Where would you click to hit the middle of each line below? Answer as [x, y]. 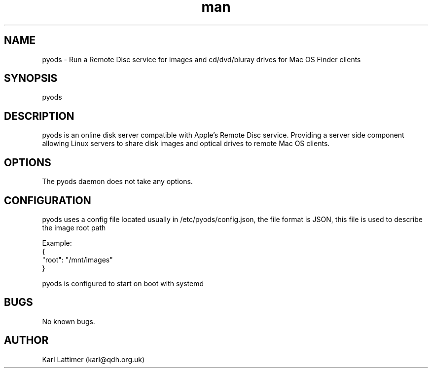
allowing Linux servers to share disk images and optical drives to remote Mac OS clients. [186, 144]
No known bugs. [69, 321]
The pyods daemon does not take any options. [117, 182]
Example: [57, 243]
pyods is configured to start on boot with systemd [123, 283]
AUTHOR [26, 340]
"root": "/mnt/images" [77, 260]
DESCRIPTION [39, 116]
